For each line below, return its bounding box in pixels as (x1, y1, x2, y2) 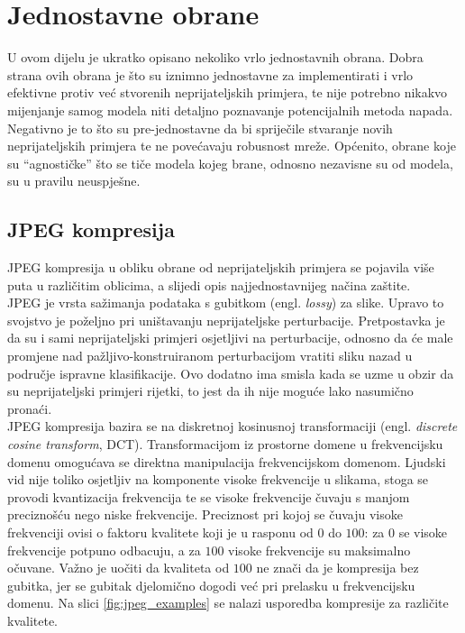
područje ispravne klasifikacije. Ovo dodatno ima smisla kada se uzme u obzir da (7, 363, 454, 382)
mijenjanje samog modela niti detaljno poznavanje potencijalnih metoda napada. (7, 100, 453, 119)
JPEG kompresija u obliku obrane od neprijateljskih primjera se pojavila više (7, 258, 434, 277)
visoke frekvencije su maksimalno (228, 540, 411, 559)
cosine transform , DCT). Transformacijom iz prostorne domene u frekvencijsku (7, 435, 443, 454)
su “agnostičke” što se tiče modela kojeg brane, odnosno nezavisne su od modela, (7, 153, 453, 172)
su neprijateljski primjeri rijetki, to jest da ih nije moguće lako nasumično (7, 381, 414, 400)
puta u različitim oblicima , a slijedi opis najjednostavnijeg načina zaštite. (7, 275, 411, 294)
